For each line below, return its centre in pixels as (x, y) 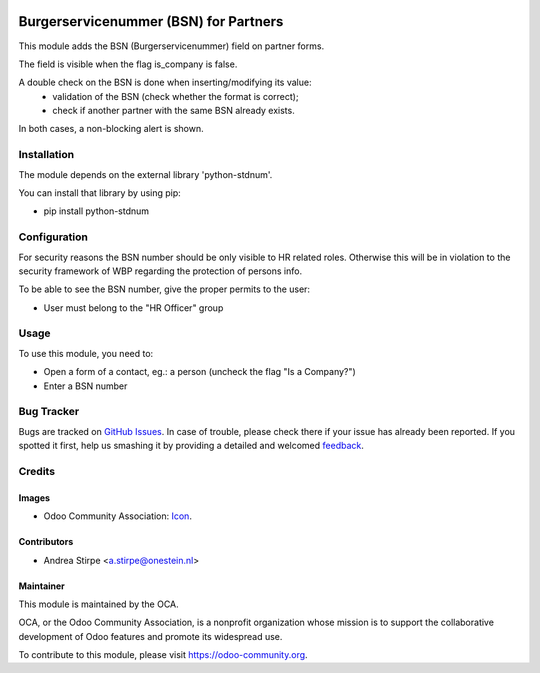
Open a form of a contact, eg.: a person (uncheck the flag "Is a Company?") (200, 372)
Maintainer (41, 586)
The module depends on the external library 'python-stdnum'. (145, 174)
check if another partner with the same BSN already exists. (173, 111)
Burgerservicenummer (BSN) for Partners (151, 21)
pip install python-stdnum (96, 211)
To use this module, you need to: (86, 353)
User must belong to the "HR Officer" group (133, 307)
